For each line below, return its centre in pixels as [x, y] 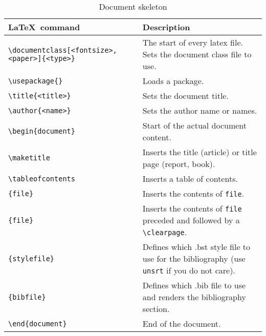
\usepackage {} [36, 81]
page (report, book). [179, 164]
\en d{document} [38, 323]
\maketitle [29, 158]
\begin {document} [42, 131]
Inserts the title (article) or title [199, 152]
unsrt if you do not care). [189, 270]
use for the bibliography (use [194, 258]
